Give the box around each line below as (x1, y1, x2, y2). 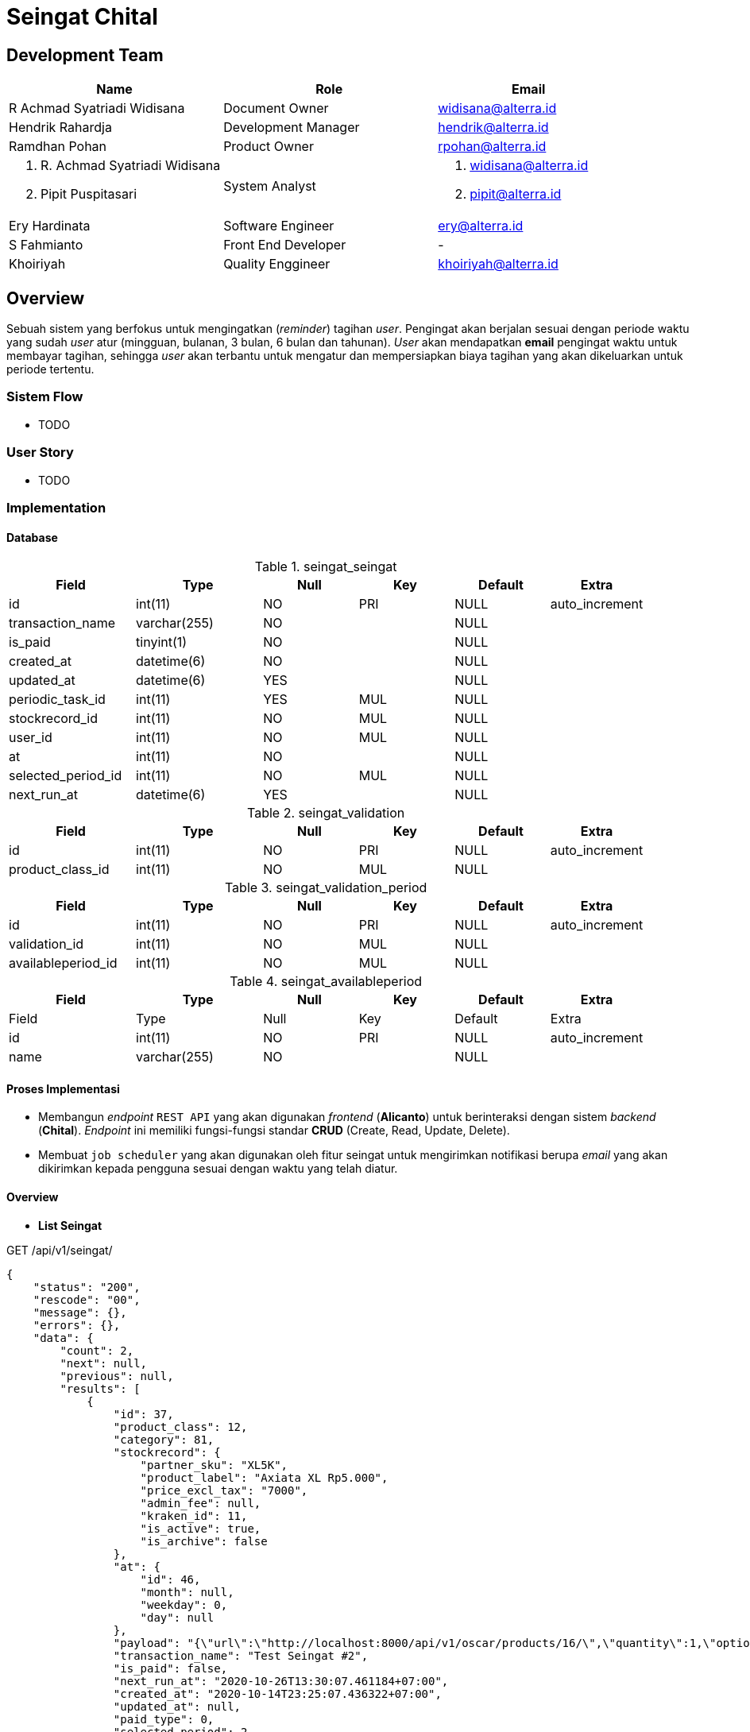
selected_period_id (9, 767, 122, 784)
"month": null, (140, 1585, 234, 1599)
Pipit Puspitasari (41, 186, 137, 203)
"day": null (140, 1610, 215, 1624)
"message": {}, (33, 1305, 127, 1319)
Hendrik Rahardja (9, 119, 112, 136)
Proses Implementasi (6, 1081, 120, 1096)
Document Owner (223, 100, 329, 117)
